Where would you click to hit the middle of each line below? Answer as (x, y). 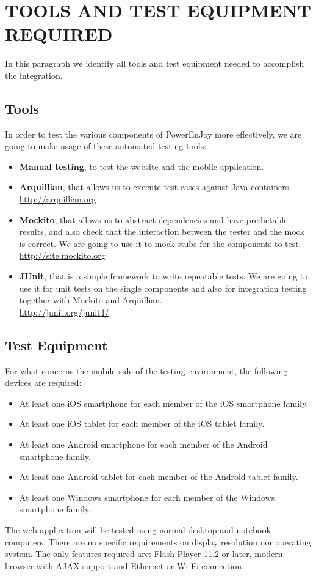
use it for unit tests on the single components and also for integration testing (163, 288)
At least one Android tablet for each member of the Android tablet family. (159, 477)
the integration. (34, 75)
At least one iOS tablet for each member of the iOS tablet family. (142, 423)
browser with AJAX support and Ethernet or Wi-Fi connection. (124, 565)
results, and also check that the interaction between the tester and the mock (162, 231)
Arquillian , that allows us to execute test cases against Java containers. (155, 187)
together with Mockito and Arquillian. (91, 300)
